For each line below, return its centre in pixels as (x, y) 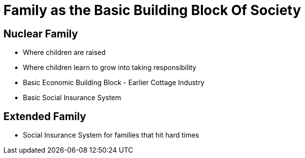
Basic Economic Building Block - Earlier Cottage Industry (114, 83)
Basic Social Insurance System (72, 98)
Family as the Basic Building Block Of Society (152, 10)
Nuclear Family (41, 34)
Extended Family (45, 116)
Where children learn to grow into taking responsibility (110, 68)
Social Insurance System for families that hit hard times (111, 135)
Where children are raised (64, 53)
